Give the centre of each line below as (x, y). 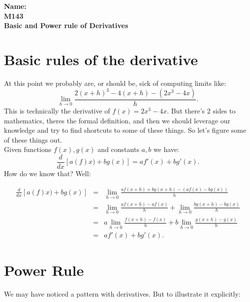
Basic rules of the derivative (101, 59)
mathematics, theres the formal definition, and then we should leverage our (117, 120)
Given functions (28, 149)
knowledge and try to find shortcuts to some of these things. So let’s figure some (125, 130)
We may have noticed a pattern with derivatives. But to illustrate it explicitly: (122, 293)
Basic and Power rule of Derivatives (66, 25)
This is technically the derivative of (57, 111)
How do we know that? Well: (47, 173)
